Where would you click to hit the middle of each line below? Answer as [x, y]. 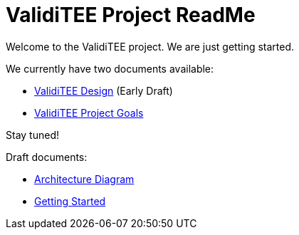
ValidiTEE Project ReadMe [131, 15]
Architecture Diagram [84, 179]
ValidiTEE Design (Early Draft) [104, 90]
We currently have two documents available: [110, 68]
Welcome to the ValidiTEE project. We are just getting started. [150, 46]
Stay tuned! [32, 135]
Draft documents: [47, 157]
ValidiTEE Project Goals [89, 113]
